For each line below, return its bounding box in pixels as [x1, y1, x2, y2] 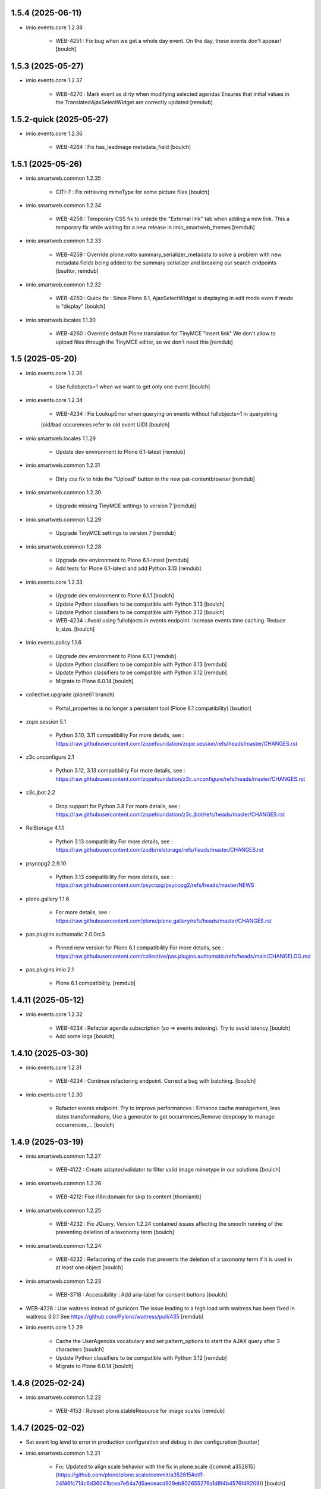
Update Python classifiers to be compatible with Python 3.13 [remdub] [55, 661, 227, 668]
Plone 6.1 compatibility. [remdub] [55, 980, 136, 987]
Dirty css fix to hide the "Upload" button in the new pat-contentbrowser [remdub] [55, 475, 255, 482]
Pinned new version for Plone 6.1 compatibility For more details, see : [55, 944, 224, 951]
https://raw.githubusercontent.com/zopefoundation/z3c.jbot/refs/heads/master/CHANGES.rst [55, 811, 285, 818]
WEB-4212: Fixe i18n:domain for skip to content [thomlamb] [55, 1193, 202, 1200]
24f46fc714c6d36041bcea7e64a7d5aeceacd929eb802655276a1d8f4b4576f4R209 [55, 1479, 260, 1487]
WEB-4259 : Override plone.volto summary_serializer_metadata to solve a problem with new [55, 251, 282, 258]
